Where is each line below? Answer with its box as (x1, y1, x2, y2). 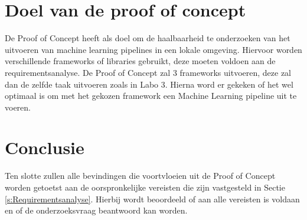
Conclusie (5, 135, 84, 159)
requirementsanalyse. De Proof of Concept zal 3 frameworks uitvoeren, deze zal (5, 66, 291, 78)
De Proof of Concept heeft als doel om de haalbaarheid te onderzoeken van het (5, 32, 290, 44)
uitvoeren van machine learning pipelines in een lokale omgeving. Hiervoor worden (5, 43, 302, 55)
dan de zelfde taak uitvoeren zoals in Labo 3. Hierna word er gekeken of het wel (5, 78, 293, 90)
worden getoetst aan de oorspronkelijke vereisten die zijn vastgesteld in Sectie (5, 181, 285, 193)
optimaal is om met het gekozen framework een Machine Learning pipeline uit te (5, 89, 297, 102)
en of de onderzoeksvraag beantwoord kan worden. (5, 204, 188, 216)
